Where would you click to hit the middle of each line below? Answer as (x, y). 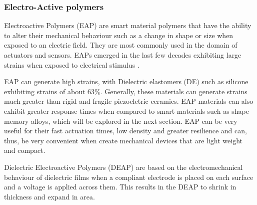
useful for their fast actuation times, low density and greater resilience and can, (125, 131)
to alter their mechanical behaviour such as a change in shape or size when (119, 35)
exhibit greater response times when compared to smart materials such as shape (127, 111)
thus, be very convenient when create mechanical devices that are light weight (123, 140)
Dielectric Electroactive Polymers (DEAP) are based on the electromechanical (123, 167)
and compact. (25, 150)
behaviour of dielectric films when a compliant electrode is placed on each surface (129, 177)
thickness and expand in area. (49, 196)
